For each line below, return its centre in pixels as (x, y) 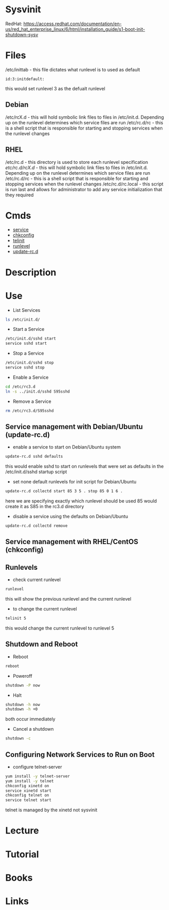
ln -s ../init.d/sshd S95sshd (38, 392)
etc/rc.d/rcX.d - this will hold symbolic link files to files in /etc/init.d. (77, 168)
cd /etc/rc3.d (21, 386)
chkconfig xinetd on (27, 786)
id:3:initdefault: (25, 79)
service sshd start (26, 343)
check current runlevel (36, 580)
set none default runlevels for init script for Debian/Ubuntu (74, 482)
